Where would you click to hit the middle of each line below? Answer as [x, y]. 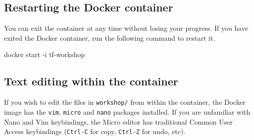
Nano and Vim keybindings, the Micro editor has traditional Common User [119, 121]
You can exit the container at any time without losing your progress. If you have [126, 28]
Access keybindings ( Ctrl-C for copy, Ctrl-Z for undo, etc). [95, 131]
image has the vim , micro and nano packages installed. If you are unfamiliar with [127, 111]
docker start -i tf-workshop [45, 54]
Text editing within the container [91, 81]
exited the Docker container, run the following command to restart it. [110, 37]
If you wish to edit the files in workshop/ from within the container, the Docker [125, 102]
